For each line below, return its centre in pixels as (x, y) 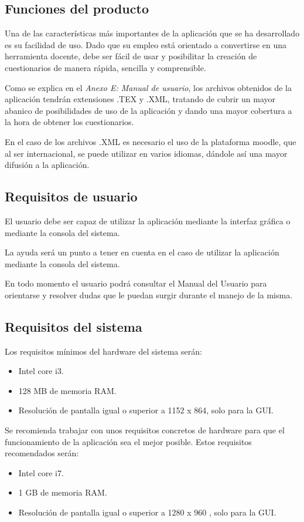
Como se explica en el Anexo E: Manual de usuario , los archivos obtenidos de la (148, 87)
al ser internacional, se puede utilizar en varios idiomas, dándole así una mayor (146, 153)
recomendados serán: (42, 453)
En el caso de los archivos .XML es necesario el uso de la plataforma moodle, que (151, 141)
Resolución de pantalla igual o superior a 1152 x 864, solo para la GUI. (146, 410)
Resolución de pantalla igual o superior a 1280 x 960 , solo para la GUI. (147, 512)
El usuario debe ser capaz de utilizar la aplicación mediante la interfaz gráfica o (148, 220)
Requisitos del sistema (74, 326)
